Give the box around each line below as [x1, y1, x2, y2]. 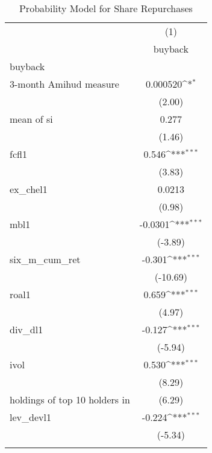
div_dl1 [10, 322, 43, 336]
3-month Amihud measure [10, 77, 119, 91]
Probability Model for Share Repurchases [19, 1, 193, 15]
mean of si [10, 112, 53, 126]
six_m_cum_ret [10, 252, 81, 266]
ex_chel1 [10, 182, 48, 196]
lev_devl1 [10, 410, 51, 424]
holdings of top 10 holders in [10, 393, 130, 406]
